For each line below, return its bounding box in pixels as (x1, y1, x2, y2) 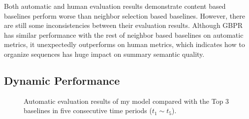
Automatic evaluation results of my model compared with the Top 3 (24, 95, 229, 106)
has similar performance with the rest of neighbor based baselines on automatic (4, 29, 244, 40)
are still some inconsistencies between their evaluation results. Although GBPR (4, 20, 243, 30)
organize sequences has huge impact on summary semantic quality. (4, 48, 205, 59)
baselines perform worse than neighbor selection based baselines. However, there (4, 10, 245, 21)
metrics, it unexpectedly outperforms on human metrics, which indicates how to (4, 39, 245, 49)
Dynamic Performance (4, 72, 120, 88)
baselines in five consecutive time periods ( (24, 105, 152, 116)
